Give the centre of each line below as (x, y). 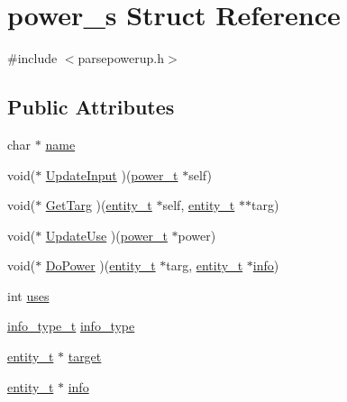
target (85, 356)
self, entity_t (199, 205)
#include (32, 58)
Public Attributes (91, 107)
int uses (28, 295)
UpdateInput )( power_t (112, 174)
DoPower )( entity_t (100, 265)
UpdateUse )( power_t (106, 235)
